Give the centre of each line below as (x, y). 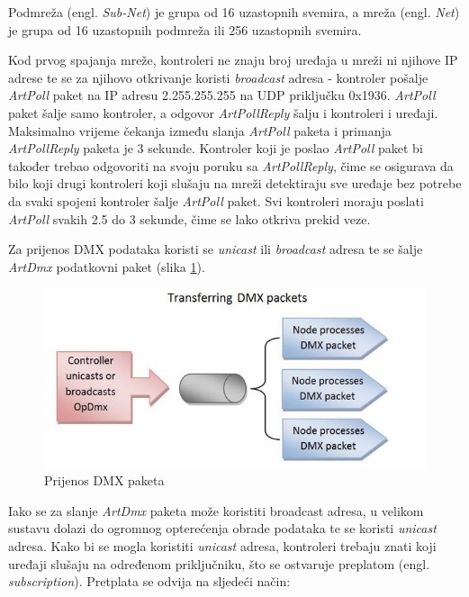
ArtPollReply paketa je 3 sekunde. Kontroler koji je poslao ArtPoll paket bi (216, 148)
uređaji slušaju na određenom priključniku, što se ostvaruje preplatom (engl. (219, 563)
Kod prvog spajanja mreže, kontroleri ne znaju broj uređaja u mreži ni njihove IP (233, 60)
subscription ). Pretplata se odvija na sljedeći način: (149, 581)
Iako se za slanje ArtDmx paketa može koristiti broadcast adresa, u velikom (216, 510)
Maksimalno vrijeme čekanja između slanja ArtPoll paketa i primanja (200, 130)
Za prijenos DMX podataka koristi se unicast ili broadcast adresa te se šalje (216, 249)
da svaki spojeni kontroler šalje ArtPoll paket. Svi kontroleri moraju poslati (216, 200)
